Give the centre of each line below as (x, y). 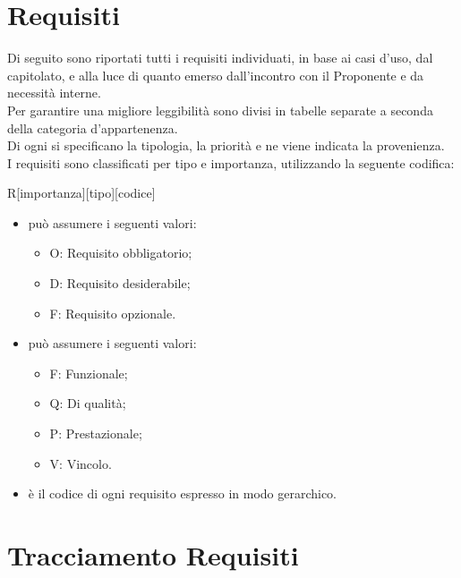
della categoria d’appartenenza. (93, 127)
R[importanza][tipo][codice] (81, 193)
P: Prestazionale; (96, 433)
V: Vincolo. (81, 463)
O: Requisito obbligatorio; (121, 253)
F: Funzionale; (89, 373)
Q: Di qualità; (88, 403)
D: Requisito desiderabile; (120, 283)
